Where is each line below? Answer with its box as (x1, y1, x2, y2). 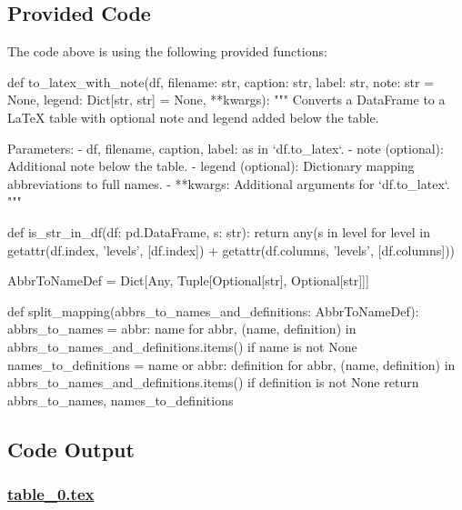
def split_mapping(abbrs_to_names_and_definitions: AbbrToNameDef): (7, 301, 419, 320)
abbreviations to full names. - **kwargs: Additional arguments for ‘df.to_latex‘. (7, 174, 450, 193)
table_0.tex (7, 483, 95, 505)
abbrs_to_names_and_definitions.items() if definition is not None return (7, 373, 419, 392)
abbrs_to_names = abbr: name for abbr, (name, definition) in (7, 319, 357, 338)
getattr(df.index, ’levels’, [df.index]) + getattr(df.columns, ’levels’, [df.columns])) (7, 240, 456, 259)
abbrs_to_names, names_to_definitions (7, 390, 234, 409)
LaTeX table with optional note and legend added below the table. (7, 107, 379, 126)
